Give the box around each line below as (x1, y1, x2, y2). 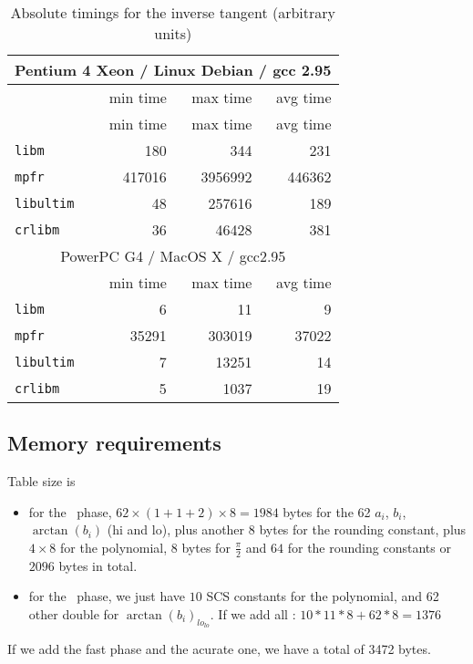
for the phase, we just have (28, 586, 186, 606)
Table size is (7, 472, 76, 491)
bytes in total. (58, 555, 138, 575)
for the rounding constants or (287, 537, 451, 556)
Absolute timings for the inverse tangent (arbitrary (10, 2, 336, 23)
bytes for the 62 (283, 502, 371, 521)
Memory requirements (7, 429, 221, 457)
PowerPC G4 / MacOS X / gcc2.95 (60, 245, 286, 266)
